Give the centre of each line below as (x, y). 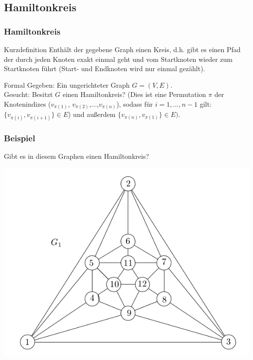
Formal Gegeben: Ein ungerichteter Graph (67, 85)
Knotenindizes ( (27, 104)
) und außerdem (92, 114)
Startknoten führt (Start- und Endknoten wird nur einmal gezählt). (105, 68)
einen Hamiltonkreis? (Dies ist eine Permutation (134, 94)
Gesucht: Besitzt (28, 94)
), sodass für (135, 104)
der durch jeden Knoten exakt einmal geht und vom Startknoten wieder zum (118, 59)
